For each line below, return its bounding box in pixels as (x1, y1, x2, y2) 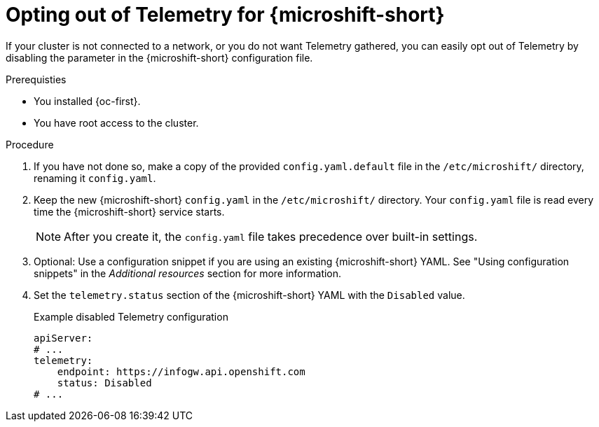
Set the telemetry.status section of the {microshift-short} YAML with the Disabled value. (34, 288, 465, 301)
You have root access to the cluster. (34, 116, 199, 129)
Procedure (6, 138, 54, 150)
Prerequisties (6, 73, 67, 85)
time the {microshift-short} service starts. (34, 205, 225, 218)
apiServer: (34, 332, 93, 344)
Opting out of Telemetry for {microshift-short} (6, 3, 445, 27)
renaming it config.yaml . (34, 171, 156, 184)
